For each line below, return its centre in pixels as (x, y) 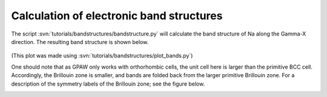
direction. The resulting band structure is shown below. (80, 42)
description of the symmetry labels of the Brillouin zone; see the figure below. (108, 84)
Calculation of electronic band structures (117, 16)
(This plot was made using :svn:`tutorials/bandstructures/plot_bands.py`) (102, 56)
